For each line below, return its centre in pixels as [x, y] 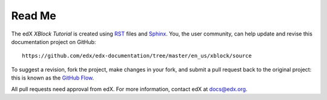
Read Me [34, 16]
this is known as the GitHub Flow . [53, 78]
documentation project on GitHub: [54, 42]
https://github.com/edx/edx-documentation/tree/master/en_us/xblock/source [137, 56]
